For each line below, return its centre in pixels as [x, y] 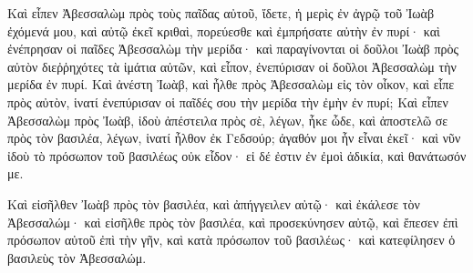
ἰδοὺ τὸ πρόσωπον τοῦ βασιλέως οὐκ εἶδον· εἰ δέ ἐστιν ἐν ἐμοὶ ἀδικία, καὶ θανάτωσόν [237, 155]
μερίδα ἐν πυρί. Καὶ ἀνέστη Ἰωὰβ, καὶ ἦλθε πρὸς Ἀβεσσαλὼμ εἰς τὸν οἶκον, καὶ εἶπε [231, 84]
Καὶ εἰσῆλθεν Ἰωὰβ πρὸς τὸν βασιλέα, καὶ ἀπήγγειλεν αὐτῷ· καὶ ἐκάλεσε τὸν [214, 203]
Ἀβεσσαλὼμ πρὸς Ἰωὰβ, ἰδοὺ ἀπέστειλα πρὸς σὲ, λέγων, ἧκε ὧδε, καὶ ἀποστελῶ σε [228, 120]
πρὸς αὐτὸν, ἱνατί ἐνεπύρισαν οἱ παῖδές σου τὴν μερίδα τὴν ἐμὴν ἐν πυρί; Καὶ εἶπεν [228, 101]
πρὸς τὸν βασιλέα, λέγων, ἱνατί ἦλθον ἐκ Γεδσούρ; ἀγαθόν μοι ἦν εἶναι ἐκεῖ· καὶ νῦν [234, 138]
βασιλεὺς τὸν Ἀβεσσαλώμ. [77, 257]
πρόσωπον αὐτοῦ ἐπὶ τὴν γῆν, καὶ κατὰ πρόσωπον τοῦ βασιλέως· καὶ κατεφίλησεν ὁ [231, 240]
